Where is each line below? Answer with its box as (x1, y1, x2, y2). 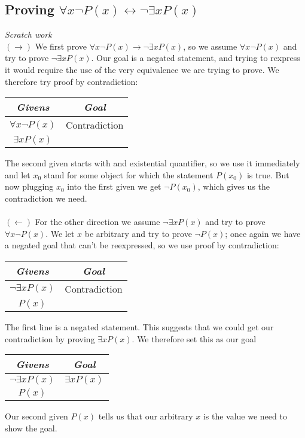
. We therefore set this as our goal (132, 332, 257, 345)
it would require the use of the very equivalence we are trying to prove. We (5, 63, 279, 75)
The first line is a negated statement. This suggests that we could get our (5, 320, 274, 333)
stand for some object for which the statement (44, 168, 213, 181)
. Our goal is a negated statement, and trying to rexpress (91, 51, 300, 64)
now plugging (5, 180, 54, 193)
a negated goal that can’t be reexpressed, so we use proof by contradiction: (5, 239, 279, 251)
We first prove (35, 39, 87, 52)
